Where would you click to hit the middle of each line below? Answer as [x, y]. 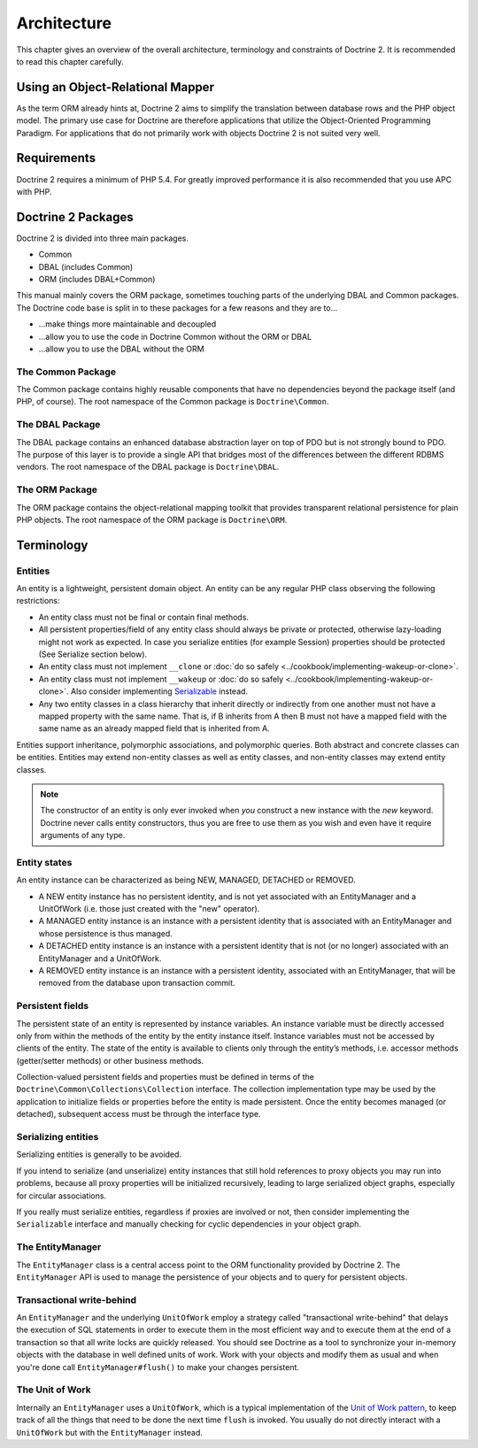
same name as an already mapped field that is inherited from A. [154, 728]
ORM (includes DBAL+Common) [97, 279]
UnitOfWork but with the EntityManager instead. [109, 1432]
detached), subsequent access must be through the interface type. [139, 1114]
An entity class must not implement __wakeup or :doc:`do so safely [161, 679]
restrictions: [39, 601]
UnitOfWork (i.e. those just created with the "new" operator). [149, 909]
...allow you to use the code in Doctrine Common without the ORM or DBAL [175, 336]
